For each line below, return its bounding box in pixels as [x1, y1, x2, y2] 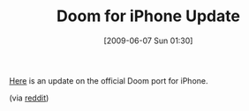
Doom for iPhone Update [56, 6, 241, 26]
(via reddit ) [9, 92, 49, 103]
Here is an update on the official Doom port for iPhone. [9, 75, 208, 85]
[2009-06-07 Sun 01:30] [103, 35, 193, 46]
